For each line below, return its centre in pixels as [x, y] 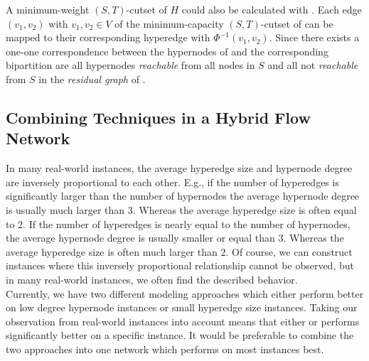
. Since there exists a [314, 37]
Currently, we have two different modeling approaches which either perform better [185, 293]
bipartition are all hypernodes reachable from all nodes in [130, 65]
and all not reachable [313, 65]
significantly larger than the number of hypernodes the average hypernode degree [183, 196]
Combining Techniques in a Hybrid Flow [158, 117]
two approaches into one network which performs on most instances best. [165, 349]
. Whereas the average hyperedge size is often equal [245, 209]
